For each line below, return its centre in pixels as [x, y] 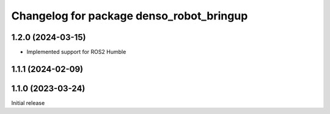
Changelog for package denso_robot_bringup [130, 16]
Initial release [28, 102]
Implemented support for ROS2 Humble [76, 52]
